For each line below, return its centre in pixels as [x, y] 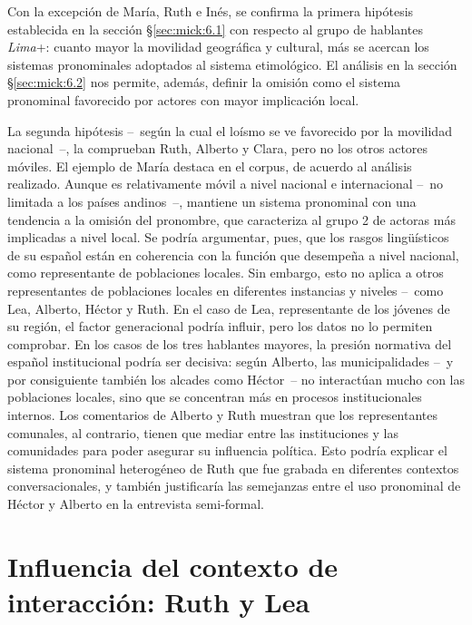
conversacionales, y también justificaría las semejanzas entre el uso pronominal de [234, 486]
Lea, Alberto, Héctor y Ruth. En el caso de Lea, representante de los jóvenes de [229, 308]
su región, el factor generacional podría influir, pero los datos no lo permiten [220, 326]
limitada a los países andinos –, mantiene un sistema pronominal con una [212, 201]
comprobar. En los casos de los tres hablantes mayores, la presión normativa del [230, 343]
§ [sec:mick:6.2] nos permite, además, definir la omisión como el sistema [204, 82]
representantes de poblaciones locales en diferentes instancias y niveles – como [226, 290]
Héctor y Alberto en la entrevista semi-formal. [136, 504]
